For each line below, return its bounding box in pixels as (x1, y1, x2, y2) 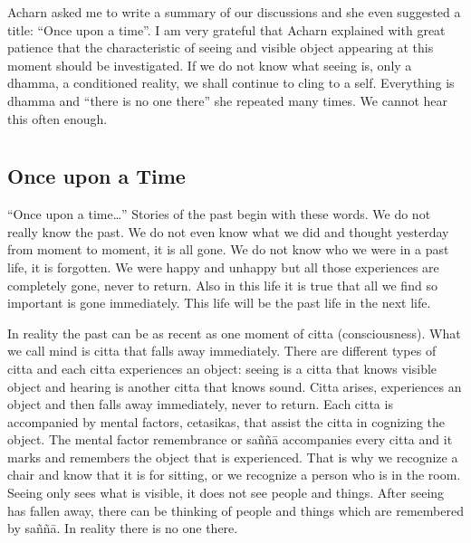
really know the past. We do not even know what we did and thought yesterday (7, 222, 449, 241)
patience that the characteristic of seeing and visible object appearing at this (7, 38, 434, 57)
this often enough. (7, 109, 108, 128)
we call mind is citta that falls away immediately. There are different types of (7, 341, 437, 360)
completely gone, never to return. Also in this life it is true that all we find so (7, 275, 437, 294)
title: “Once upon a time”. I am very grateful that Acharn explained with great (7, 20, 446, 39)
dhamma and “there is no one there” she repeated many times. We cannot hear (7, 90, 448, 110)
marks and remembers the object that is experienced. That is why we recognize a (7, 447, 458, 466)
